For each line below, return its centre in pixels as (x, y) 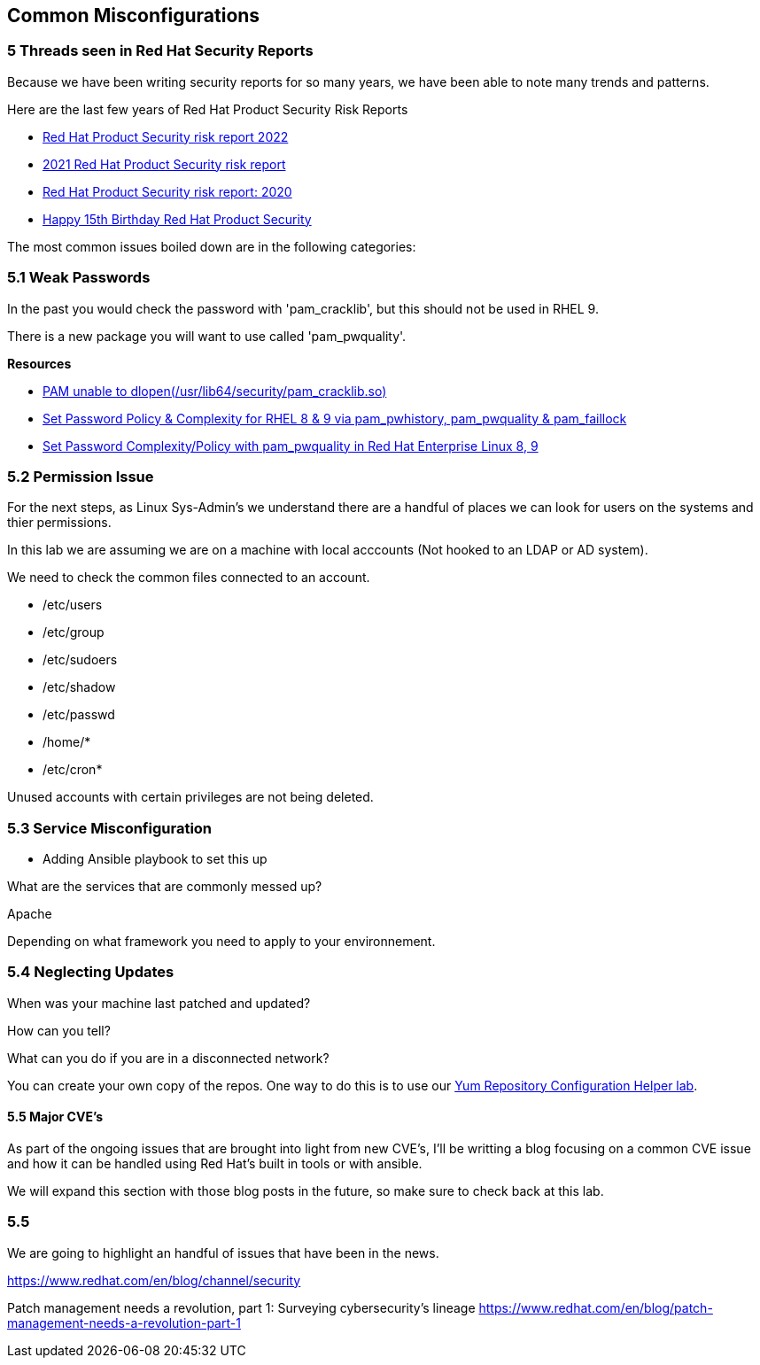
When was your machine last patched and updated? (159, 1003)
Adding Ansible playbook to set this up (155, 859)
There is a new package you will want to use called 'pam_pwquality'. (207, 336)
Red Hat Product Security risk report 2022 (166, 136)
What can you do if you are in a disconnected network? (168, 1058)
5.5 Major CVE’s (55, 1117)
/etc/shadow (79, 687)
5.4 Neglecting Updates (91, 972)
